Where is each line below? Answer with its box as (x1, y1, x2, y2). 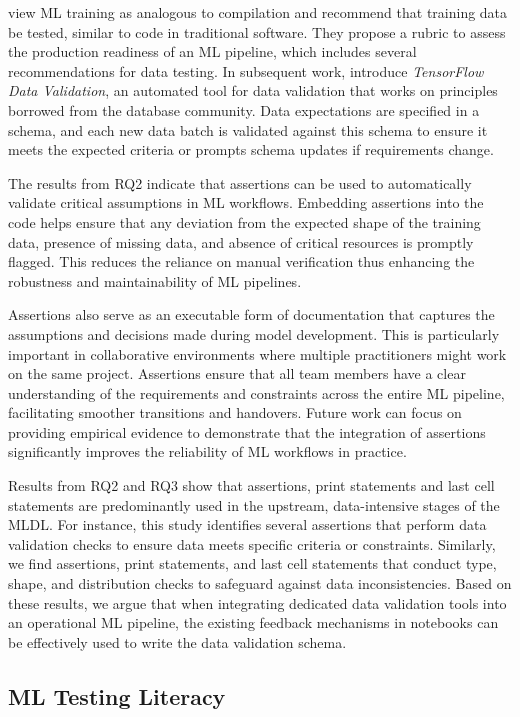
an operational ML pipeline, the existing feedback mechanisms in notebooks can (8, 612, 499, 633)
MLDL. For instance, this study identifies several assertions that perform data (8, 514, 487, 535)
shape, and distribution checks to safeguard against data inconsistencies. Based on (8, 573, 512, 594)
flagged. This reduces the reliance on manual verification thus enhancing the (8, 251, 475, 272)
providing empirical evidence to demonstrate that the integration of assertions (8, 421, 486, 442)
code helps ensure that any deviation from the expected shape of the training (8, 211, 481, 232)
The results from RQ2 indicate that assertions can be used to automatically (8, 172, 472, 193)
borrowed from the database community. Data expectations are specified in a (8, 99, 480, 120)
